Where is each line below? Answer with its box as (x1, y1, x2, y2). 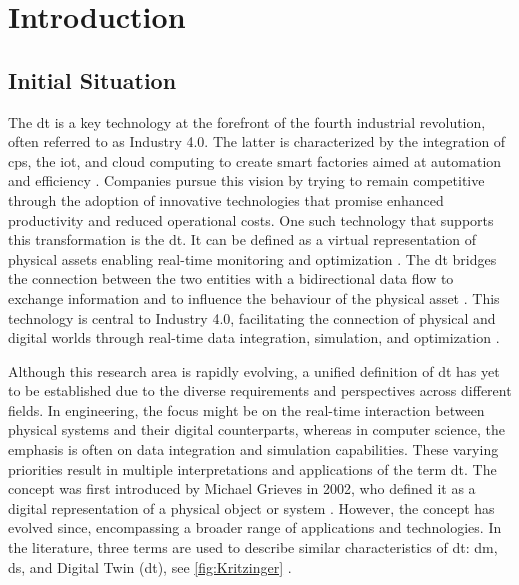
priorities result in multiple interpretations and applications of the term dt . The (8, 458, 497, 479)
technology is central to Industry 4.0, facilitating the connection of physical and (8, 307, 496, 328)
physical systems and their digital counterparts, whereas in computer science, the (8, 419, 505, 440)
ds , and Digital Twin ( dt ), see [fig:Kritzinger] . (8, 556, 292, 577)
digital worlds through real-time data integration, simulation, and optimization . (8, 327, 500, 348)
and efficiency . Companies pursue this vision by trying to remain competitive (8, 170, 485, 191)
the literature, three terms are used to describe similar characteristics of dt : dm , (8, 537, 498, 558)
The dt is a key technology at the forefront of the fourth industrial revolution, (8, 111, 486, 132)
